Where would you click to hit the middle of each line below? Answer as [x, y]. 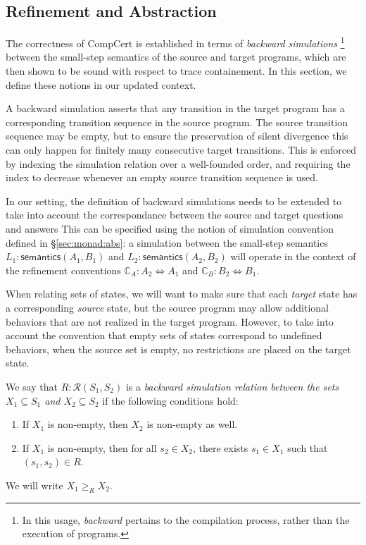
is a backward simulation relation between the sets [232, 386]
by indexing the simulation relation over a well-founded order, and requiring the [178, 163]
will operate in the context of [293, 256]
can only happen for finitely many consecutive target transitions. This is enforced [181, 150]
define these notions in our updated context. [101, 84]
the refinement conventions [63, 270]
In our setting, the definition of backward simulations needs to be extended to [174, 201]
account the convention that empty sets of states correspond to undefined [164, 335]
